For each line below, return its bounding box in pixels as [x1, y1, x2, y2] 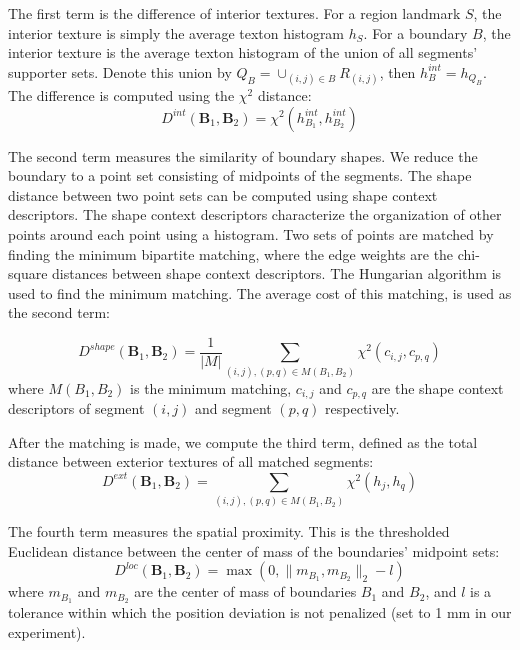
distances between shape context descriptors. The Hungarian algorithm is [52, 263, 502, 284]
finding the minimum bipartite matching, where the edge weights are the [8, 243, 454, 264]
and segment [195, 398, 272, 419]
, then [379, 61, 416, 82]
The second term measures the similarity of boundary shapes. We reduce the [8, 145, 478, 166]
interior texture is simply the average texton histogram [8, 22, 345, 43]
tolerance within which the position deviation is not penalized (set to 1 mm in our [8, 602, 512, 623]
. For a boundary [363, 22, 468, 43]
